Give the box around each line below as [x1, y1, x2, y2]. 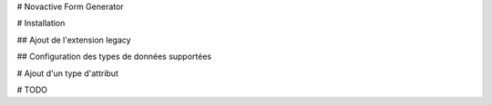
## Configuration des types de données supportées [16, 51, 212, 62]
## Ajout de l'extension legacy [16, 34, 131, 45]
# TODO [16, 84, 47, 95]
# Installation [16, 18, 66, 29]
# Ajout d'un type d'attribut [16, 68, 118, 79]
